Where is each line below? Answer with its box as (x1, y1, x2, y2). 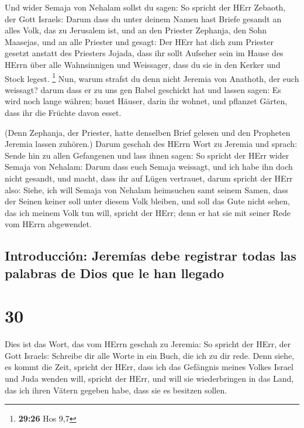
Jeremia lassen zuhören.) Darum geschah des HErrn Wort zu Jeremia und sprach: (5, 138, 298, 150)
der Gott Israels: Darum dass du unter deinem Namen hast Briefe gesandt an (5, 12, 282, 25)
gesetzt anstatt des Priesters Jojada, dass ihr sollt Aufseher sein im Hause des (5, 47, 284, 59)
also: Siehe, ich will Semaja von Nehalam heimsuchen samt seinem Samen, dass (5, 183, 288, 196)
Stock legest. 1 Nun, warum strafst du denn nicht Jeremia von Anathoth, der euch (5, 70, 299, 84)
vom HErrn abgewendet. (5, 218, 92, 230)
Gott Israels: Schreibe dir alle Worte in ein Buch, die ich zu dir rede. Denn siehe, (5, 349, 295, 361)
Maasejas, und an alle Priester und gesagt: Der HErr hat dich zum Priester (5, 35, 274, 47)
